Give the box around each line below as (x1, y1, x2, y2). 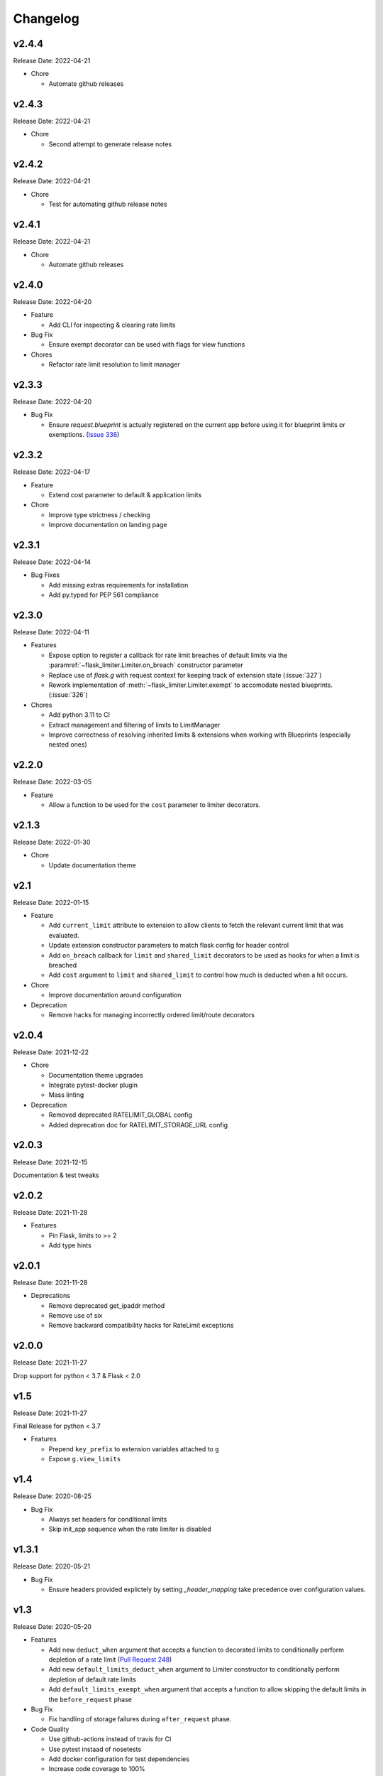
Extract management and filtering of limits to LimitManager (48, 720, 221, 729)
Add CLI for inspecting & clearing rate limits (48, 320, 176, 329)
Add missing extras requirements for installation (48, 580, 189, 589)
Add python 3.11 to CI (48, 710, 110, 719)
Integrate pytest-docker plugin (48, 1081, 138, 1090)
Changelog (13, 11, 79, 26)
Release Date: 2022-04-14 (13, 558, 91, 566)
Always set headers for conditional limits (48, 1515, 167, 1523)
